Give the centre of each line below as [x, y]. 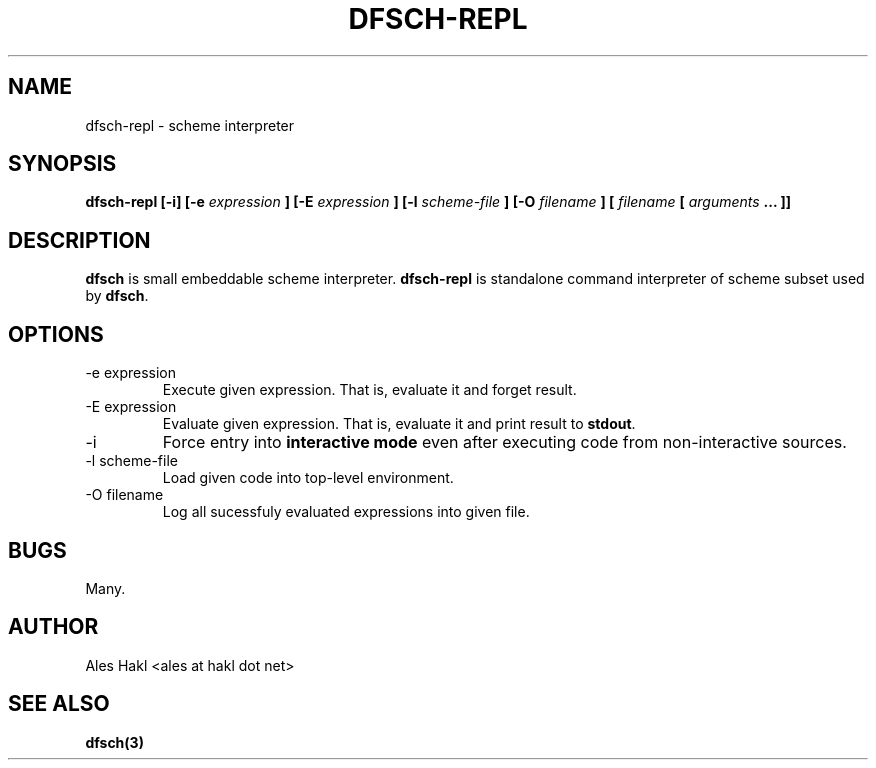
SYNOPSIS [62, 164]
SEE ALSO [59, 704]
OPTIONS [56, 334]
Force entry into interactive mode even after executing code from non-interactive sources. [504, 442]
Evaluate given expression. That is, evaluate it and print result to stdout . [399, 424]
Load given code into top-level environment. [308, 478]
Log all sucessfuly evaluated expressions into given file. [346, 512]
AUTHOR [53, 627]
